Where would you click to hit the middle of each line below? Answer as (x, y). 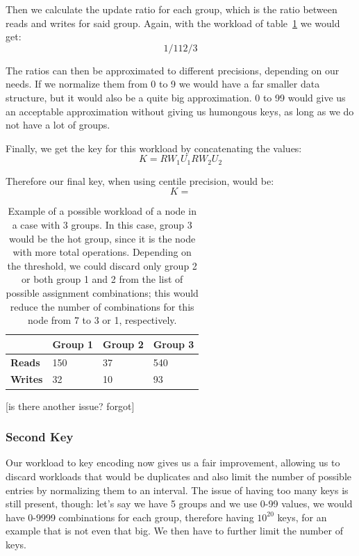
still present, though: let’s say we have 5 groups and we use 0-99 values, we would (179, 504)
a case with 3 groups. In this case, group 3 (102, 224)
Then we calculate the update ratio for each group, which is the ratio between (172, 9)
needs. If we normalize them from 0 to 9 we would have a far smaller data (163, 84)
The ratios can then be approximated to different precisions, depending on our (173, 70)
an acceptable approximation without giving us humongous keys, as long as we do (180, 111)
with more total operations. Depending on (102, 252)
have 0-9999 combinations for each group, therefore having (130, 517)
